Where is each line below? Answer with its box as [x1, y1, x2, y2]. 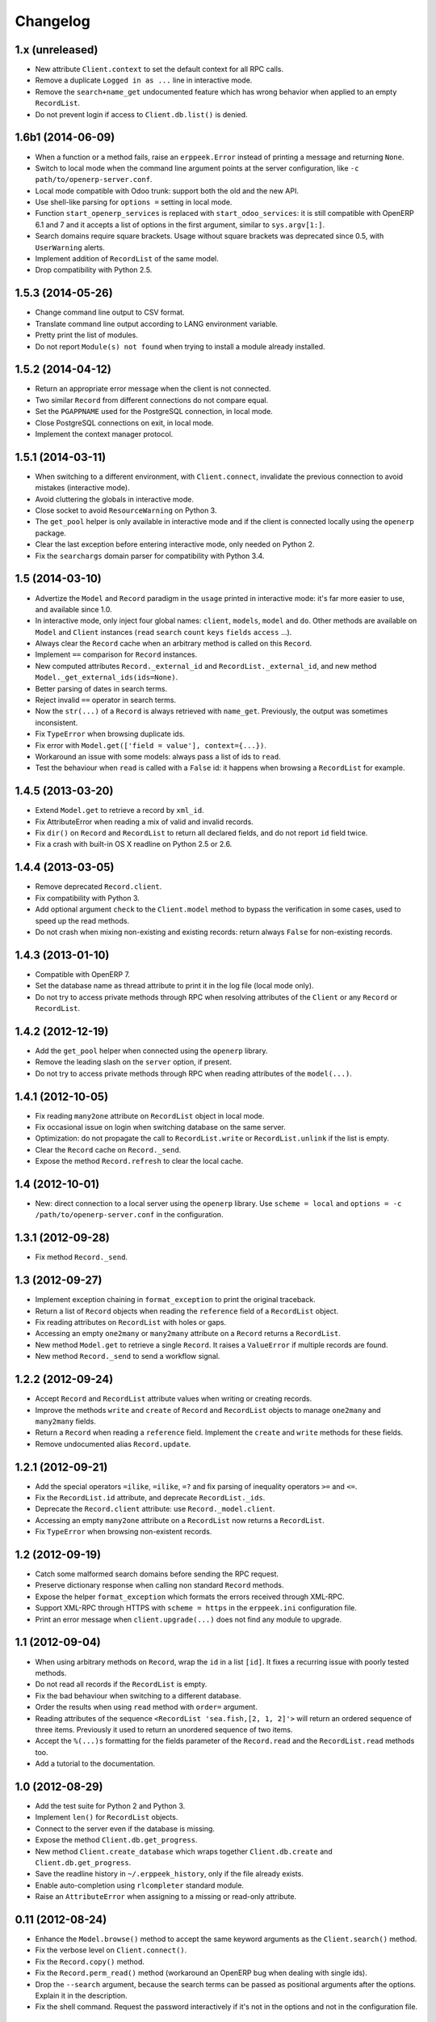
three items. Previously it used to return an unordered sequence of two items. [35, 1724, 293, 1734]
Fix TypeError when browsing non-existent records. [35, 1527, 212, 1537]
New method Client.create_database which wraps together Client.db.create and [35, 1846, 333, 1856]
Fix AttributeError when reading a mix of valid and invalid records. [35, 817, 254, 827]
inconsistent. [35, 717, 78, 727]
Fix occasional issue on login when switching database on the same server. [35, 1123, 287, 1132]
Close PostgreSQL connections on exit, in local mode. [35, 417, 214, 428]
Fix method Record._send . [35, 1252, 128, 1262]
